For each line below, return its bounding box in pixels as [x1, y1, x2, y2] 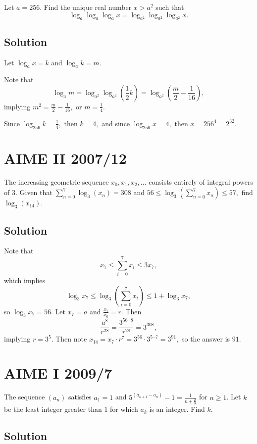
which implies [4, 275, 45, 286]
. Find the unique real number [40, 2, 132, 12]
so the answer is [181, 334, 230, 344]
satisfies [68, 392, 92, 402]
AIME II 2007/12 [4, 148, 127, 168]
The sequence [4, 392, 45, 402]
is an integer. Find [149, 404, 205, 414]
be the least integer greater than [4, 404, 102, 414]
